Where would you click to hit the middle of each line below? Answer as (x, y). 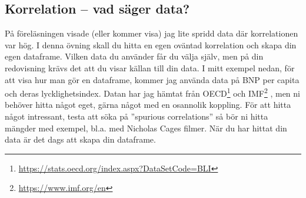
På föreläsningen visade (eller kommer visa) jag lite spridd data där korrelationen (152, 33)
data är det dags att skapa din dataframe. (80, 139)
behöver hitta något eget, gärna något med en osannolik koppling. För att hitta (148, 105)
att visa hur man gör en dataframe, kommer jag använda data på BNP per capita (152, 79)
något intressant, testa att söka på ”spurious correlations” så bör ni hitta (137, 116)
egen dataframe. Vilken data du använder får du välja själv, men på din (134, 56)
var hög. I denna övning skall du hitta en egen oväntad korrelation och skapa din (151, 44)
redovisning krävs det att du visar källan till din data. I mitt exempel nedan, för (150, 67)
